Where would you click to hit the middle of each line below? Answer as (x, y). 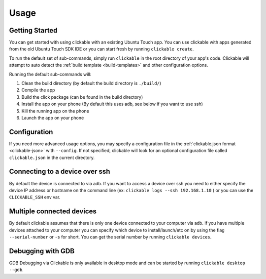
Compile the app (38, 90)
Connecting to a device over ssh (60, 172)
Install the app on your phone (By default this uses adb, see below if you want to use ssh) (112, 104)
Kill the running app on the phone (55, 111)
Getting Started (33, 30)
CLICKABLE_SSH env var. (35, 197)
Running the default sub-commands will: (50, 74)
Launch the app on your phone (53, 118)
